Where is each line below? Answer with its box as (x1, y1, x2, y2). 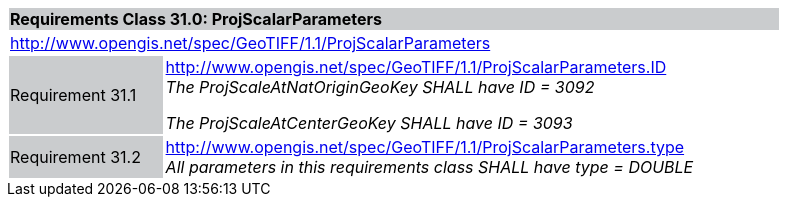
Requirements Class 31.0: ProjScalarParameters (10, 9, 382, 29)
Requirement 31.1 (10, 85, 137, 105)
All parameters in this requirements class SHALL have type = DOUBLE (165, 157, 694, 177)
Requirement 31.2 (10, 147, 141, 167)
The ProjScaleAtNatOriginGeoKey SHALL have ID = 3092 (165, 77, 595, 97)
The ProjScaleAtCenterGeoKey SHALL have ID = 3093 (165, 113, 573, 133)
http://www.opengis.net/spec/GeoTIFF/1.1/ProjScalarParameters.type (165, 137, 685, 157)
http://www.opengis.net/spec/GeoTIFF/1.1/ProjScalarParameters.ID (165, 57, 667, 77)
